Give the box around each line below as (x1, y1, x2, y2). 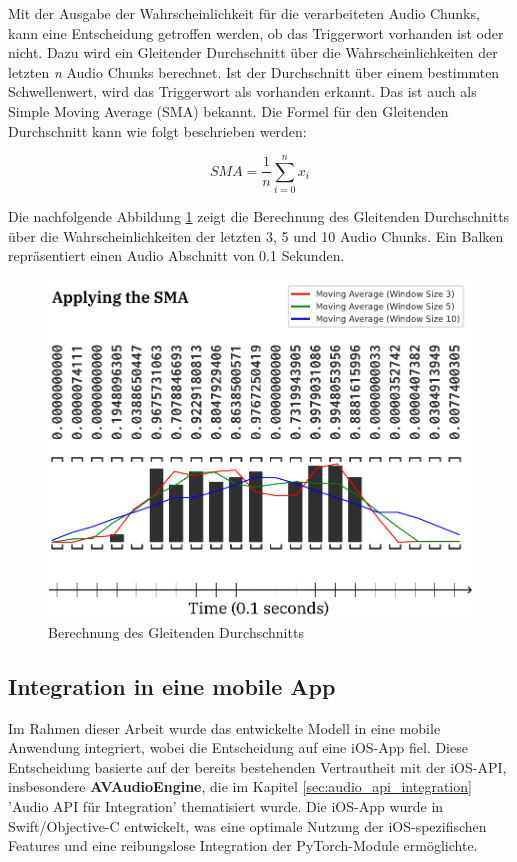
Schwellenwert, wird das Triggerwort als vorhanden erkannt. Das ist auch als (8, 81, 477, 102)
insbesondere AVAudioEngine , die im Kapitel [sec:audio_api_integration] (8, 776, 472, 797)
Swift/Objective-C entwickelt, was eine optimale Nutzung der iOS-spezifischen (8, 815, 487, 836)
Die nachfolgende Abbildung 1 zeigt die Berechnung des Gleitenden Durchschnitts (8, 206, 510, 227)
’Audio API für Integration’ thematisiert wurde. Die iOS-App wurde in (8, 795, 444, 816)
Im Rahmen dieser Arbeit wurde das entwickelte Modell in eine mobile (8, 717, 441, 738)
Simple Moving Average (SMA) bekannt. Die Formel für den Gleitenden (8, 100, 449, 121)
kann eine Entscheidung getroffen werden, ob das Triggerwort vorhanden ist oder (8, 22, 504, 43)
